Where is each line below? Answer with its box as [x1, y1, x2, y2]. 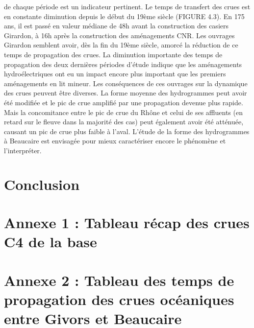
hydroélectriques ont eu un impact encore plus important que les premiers [4, 69, 226, 79]
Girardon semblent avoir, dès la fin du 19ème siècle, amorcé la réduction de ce [4, 40, 238, 50]
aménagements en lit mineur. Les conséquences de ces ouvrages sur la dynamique [4, 78, 248, 88]
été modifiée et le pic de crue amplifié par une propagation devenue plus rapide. [4, 97, 243, 107]
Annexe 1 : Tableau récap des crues [4, 212, 250, 233]
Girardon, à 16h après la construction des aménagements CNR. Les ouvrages [4, 30, 235, 40]
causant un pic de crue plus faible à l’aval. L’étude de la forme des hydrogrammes [4, 126, 250, 136]
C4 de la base [4, 232, 97, 252]
